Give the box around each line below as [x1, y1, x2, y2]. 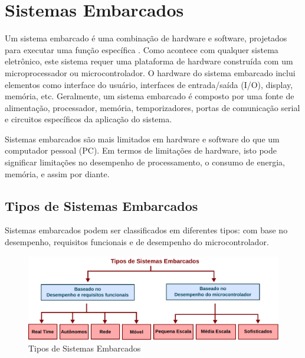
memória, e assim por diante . [5, 167, 110, 180]
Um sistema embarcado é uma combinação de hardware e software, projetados [5, 32, 287, 44]
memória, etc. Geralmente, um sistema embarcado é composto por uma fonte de [5, 90, 294, 102]
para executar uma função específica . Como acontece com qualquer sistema [5, 43, 278, 56]
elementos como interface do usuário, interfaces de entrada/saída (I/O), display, [5, 78, 293, 90]
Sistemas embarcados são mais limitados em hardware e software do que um [5, 132, 280, 145]
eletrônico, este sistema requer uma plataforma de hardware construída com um [5, 55, 293, 67]
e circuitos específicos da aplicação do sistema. [5, 113, 172, 125]
